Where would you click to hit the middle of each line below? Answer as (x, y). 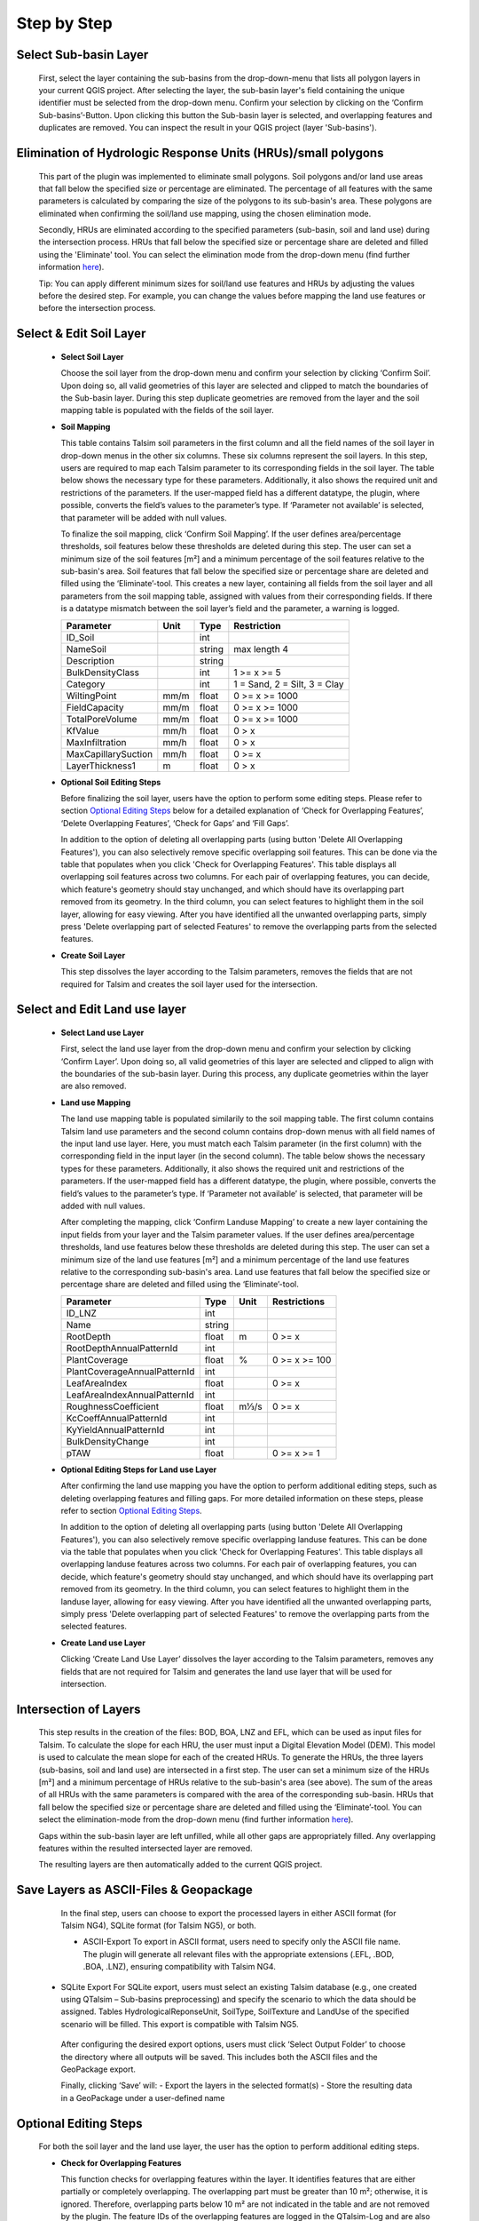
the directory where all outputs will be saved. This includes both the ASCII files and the (219, 2057)
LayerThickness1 (101, 766)
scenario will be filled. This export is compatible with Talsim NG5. (180, 2024)
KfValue (82, 730)
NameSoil (86, 649)
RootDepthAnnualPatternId (122, 1348)
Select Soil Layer (92, 356)
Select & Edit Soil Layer (81, 334)
